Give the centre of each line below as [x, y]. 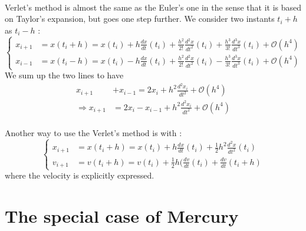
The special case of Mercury [122, 216]
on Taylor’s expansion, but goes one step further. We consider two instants [140, 19]
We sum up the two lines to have [64, 75]
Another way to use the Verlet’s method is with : [93, 133]
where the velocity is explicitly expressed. [80, 175]
